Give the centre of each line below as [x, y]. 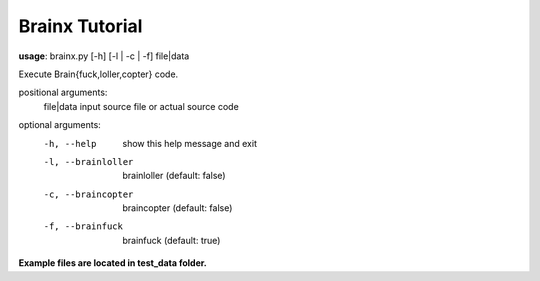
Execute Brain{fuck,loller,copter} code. [98, 74]
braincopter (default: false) [177, 208]
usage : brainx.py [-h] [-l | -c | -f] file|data [104, 56]
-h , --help [70, 143]
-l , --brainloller [88, 161]
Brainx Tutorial [80, 26]
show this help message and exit [189, 143]
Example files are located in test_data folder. [112, 263]
